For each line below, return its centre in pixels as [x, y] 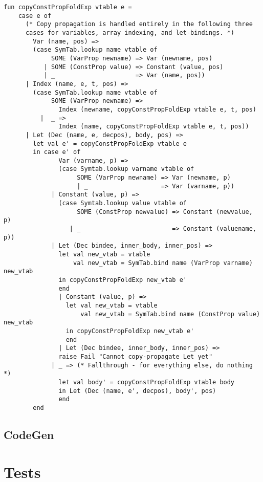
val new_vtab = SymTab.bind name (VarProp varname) [163, 263]
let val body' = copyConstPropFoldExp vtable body [147, 382]
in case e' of [57, 152]
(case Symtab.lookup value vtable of [123, 203]
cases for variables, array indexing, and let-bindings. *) [130, 32]
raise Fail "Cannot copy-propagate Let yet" [136, 356]
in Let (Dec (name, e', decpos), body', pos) [137, 391]
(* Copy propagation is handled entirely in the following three [139, 24]
